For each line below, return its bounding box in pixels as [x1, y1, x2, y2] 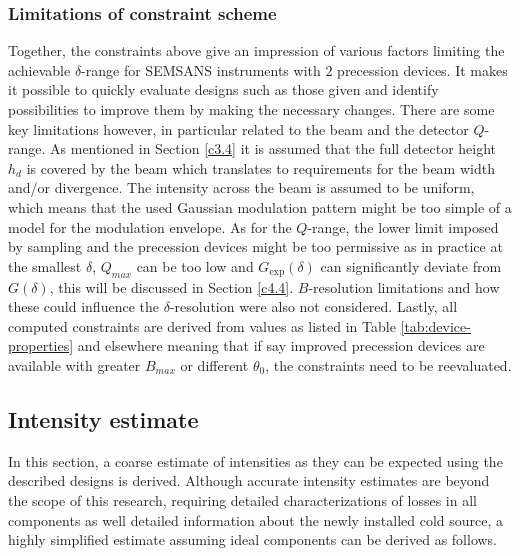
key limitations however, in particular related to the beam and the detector [8, 118, 469, 139]
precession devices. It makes [337, 59, 508, 80]
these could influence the [8, 296, 159, 317]
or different [180, 354, 249, 375]
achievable [8, 59, 71, 80]
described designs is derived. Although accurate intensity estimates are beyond [8, 470, 490, 491]
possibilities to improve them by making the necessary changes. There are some [8, 99, 495, 119]
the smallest [8, 255, 82, 276]
